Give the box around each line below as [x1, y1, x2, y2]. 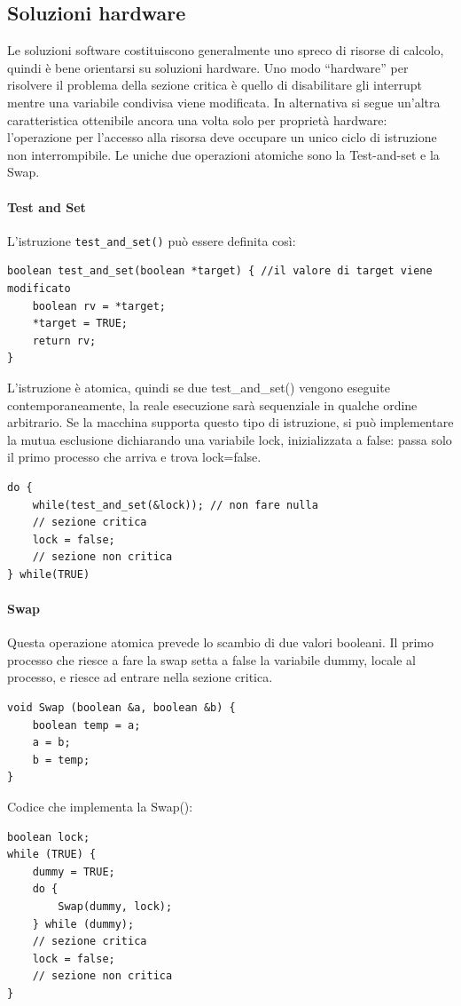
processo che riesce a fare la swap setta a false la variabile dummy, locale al [7, 650, 416, 669]
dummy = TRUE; [32, 865, 115, 878]
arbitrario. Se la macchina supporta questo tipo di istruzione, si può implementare [7, 413, 454, 432]
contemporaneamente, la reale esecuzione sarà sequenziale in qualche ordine [7, 395, 418, 414]
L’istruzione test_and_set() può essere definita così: [7, 231, 296, 250]
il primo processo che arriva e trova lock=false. [7, 448, 262, 466]
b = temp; [32, 753, 90, 766]
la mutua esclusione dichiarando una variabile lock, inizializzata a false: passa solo [7, 430, 452, 448]
